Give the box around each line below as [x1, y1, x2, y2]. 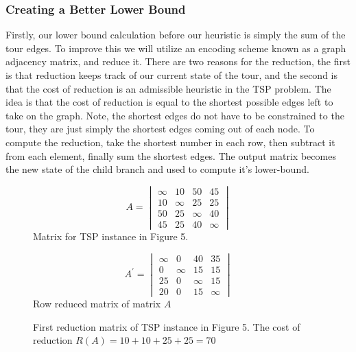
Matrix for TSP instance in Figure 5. [33, 229, 189, 244]
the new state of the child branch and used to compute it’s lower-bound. [5, 162, 309, 176]
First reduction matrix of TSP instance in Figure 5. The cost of [33, 319, 300, 333]
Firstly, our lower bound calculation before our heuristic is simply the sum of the [5, 27, 346, 42]
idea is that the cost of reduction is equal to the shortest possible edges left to [5, 95, 333, 109]
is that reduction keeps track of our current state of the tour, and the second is [5, 68, 337, 82]
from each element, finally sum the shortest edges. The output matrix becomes [5, 148, 336, 163]
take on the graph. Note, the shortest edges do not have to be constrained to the [5, 108, 344, 122]
